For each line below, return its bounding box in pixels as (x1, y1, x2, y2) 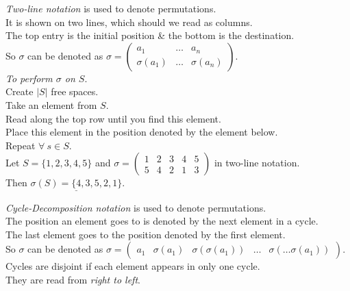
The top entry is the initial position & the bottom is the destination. (5, 28, 295, 42)
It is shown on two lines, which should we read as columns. (5, 14, 253, 29)
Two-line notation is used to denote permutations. (5, 1, 216, 15)
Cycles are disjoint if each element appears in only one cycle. (5, 259, 260, 273)
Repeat (5, 138, 36, 152)
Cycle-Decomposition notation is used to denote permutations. (5, 200, 266, 214)
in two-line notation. (214, 155, 300, 170)
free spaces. (51, 84, 99, 99)
